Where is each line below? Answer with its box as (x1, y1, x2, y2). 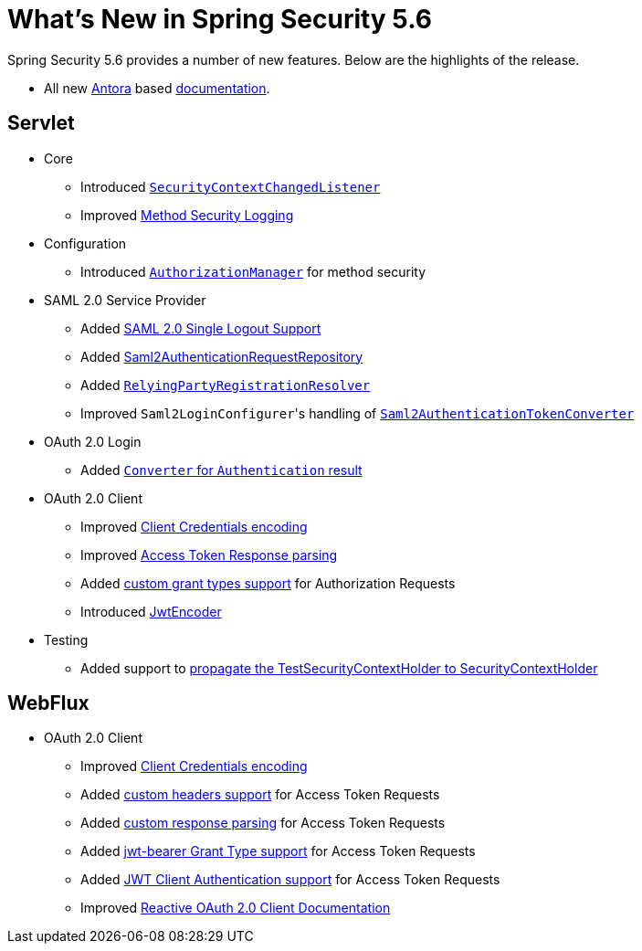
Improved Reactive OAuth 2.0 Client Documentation (80, 900, 391, 916)
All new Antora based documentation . (44, 79, 270, 96)
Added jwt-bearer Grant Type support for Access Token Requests (80, 843, 476, 860)
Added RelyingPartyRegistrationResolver (80, 376, 371, 393)
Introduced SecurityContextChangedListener (80, 178, 381, 195)
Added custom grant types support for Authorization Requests (80, 575, 456, 591)
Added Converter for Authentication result (80, 461, 363, 478)
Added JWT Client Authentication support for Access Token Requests (80, 872, 500, 888)
